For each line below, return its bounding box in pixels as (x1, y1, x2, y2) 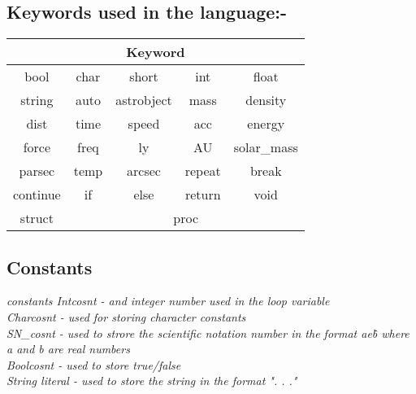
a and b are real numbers (6, 340, 130, 357)
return (184, 185, 221, 204)
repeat (184, 161, 221, 181)
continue (13, 185, 61, 204)
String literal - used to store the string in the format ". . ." (6, 372, 297, 389)
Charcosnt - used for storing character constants (6, 309, 246, 325)
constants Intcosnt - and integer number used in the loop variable (6, 292, 330, 309)
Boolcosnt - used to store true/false (6, 356, 181, 373)
